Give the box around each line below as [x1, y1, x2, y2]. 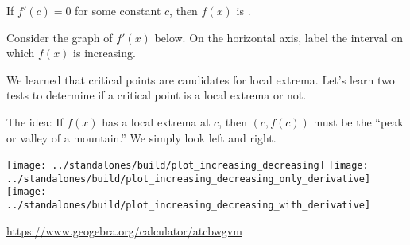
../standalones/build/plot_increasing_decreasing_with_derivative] [6, 200, 371, 212]
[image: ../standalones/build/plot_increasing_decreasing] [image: [6, 160, 369, 172]
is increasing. [73, 45, 136, 61]
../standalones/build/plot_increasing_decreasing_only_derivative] [6, 173, 371, 185]
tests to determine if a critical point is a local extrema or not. [6, 87, 307, 103]
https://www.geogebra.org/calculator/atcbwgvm [6, 222, 242, 239]
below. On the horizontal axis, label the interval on [154, 29, 404, 45]
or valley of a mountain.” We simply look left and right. [6, 129, 277, 146]
